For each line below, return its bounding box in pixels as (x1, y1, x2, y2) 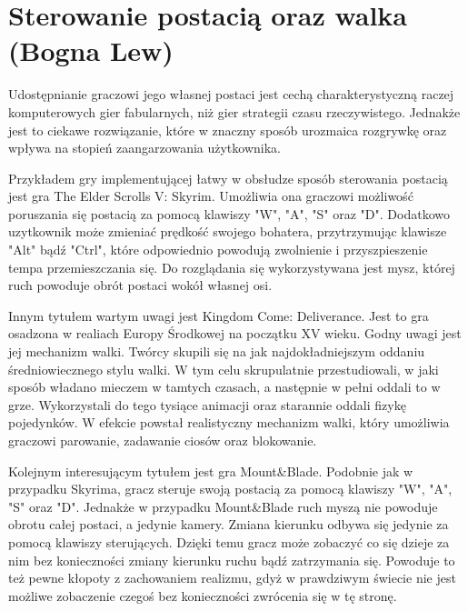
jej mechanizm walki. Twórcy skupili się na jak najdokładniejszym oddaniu (8, 342, 425, 361)
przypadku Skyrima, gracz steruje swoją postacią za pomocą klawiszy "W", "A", (8, 479, 453, 498)
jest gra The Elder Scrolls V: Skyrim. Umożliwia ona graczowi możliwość (8, 186, 413, 205)
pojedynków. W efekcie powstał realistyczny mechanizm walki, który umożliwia (8, 413, 450, 432)
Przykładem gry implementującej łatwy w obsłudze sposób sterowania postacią (8, 168, 448, 187)
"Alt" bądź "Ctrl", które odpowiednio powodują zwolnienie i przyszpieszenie (8, 240, 428, 259)
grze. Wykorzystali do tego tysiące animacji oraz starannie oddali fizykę (8, 395, 406, 414)
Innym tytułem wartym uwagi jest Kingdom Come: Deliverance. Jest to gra (8, 305, 429, 325)
